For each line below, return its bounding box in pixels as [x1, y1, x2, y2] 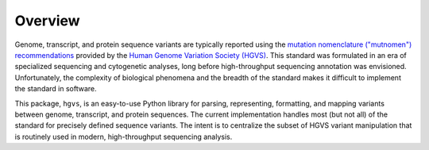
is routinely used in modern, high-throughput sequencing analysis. [14, 132, 233, 141]
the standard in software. [14, 84, 97, 94]
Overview [14, 12, 80, 29]
